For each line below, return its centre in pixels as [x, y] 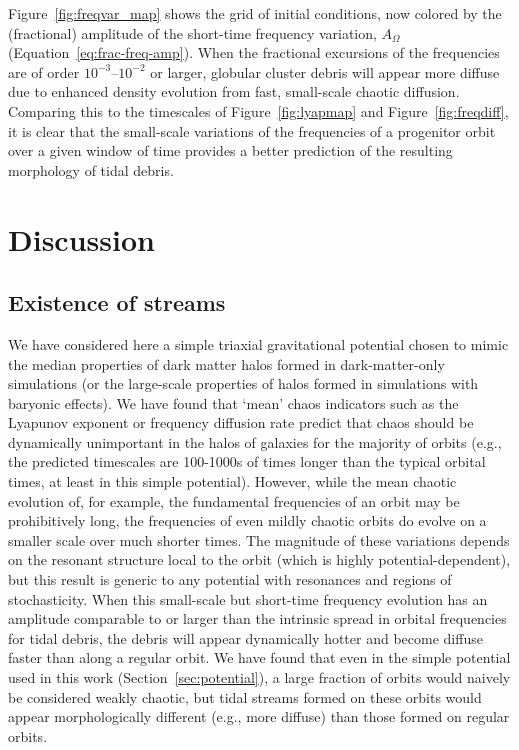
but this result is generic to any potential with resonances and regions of [230, 579]
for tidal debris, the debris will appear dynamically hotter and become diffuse [245, 637]
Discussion [81, 238]
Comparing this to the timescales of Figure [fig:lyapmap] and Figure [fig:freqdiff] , [258, 110]
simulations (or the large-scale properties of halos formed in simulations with [243, 383]
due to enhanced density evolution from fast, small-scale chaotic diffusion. [234, 91]
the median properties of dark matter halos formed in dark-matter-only [226, 363]
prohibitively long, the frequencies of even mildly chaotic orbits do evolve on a [247, 520]
